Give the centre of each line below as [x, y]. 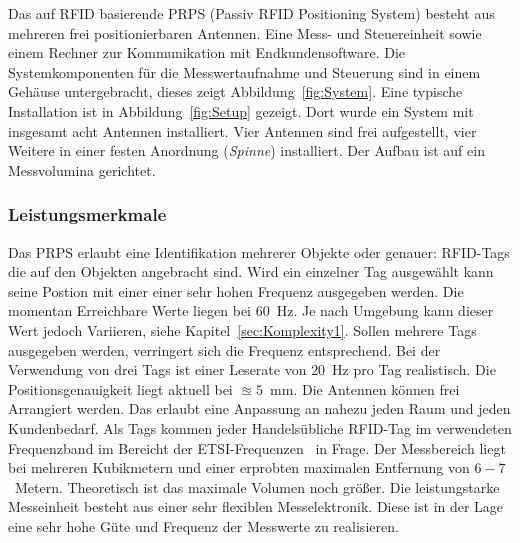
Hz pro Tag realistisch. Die [414, 369]
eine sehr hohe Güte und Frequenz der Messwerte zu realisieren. [203, 525]
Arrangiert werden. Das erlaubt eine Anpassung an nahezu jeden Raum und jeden [259, 408]
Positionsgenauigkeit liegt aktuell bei [120, 388]
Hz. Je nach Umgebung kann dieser [385, 310]
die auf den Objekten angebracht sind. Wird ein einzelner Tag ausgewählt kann [251, 271]
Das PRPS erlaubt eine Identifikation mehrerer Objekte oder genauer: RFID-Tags [259, 251]
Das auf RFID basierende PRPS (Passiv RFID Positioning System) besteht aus [251, 13]
